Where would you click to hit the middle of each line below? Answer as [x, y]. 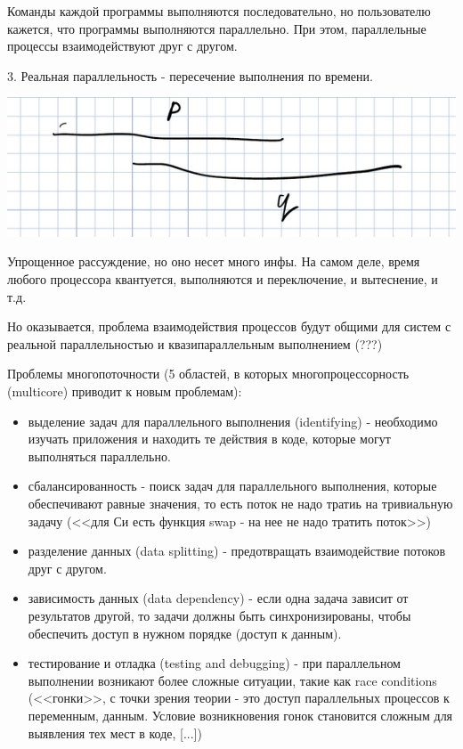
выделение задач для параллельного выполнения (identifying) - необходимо [233, 421]
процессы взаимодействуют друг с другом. [122, 46]
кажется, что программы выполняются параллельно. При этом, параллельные [217, 28]
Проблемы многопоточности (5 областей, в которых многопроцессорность [208, 374]
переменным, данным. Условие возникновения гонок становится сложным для [240, 715]
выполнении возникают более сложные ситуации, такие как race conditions [232, 680]
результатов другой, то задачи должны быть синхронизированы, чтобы [219, 615]
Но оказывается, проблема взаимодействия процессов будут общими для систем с [229, 326]
